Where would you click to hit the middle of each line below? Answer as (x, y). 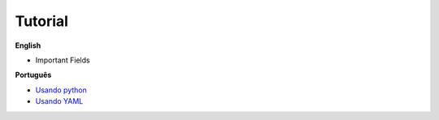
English (28, 45)
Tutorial (42, 21)
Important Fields (63, 60)
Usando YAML (59, 101)
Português (33, 75)
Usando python (61, 90)
